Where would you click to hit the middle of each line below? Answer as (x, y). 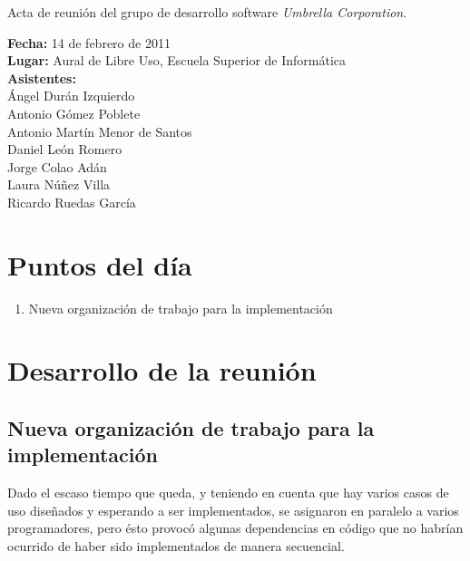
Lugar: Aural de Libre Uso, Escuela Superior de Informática (177, 60)
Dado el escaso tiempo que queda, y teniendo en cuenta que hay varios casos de (228, 493)
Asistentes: (42, 77)
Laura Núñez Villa (59, 184)
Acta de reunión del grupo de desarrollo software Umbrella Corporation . (207, 12)
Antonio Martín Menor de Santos (100, 131)
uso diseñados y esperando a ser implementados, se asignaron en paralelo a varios (233, 510)
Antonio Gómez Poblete (74, 113)
